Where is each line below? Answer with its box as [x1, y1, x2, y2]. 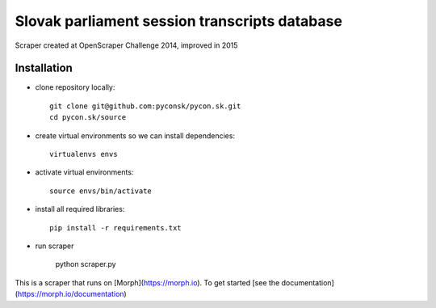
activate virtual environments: [35, 167, 134, 177]
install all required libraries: [35, 205, 125, 214]
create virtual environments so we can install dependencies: [35, 130, 236, 141]
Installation [15, 61, 73, 75]
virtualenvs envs [49, 150, 118, 159]
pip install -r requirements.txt [49, 223, 182, 232]
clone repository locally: [35, 82, 115, 92]
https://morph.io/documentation [17, 289, 124, 299]
